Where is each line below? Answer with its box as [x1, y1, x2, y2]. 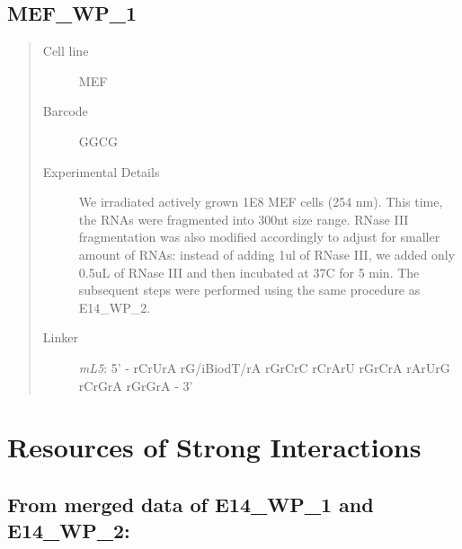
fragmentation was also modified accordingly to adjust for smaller [78, 227, 440, 246]
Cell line [42, 41, 89, 60]
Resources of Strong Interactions [7, 429, 422, 465]
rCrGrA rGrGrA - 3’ [78, 376, 193, 394]
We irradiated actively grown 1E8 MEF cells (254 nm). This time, [78, 192, 443, 211]
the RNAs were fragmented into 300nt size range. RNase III [78, 209, 409, 228]
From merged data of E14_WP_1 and [7, 490, 374, 518]
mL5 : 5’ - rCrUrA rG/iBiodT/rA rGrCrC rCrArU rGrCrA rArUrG [78, 358, 450, 376]
